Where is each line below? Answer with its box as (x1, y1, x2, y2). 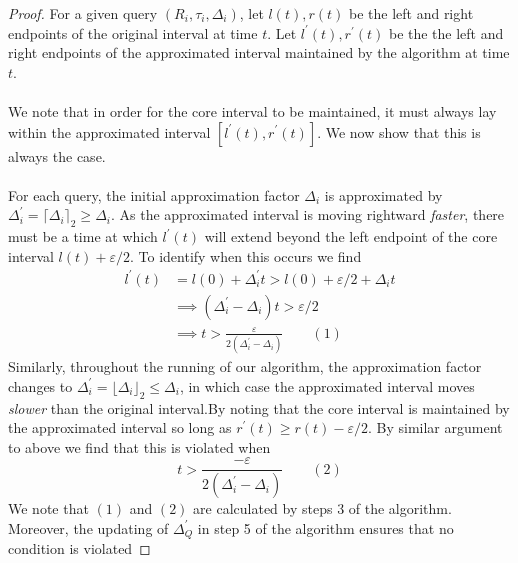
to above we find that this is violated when (8, 436, 271, 457)
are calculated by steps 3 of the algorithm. (193, 498, 452, 519)
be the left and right (348, 3, 474, 23)
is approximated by (324, 184, 443, 205)
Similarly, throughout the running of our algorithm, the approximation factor (8, 356, 482, 377)
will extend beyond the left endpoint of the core (204, 226, 498, 247)
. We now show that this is (317, 121, 481, 142)
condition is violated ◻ (8, 538, 151, 559)
